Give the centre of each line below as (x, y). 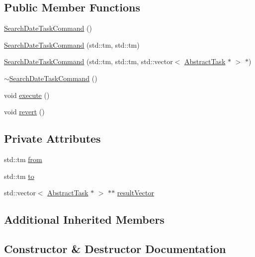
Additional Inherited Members (84, 219)
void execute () (27, 95)
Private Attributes (52, 138)
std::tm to (19, 176)
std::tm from (23, 159)
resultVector (135, 193)
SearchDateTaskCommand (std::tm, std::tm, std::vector (88, 61)
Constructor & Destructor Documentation (115, 248)
